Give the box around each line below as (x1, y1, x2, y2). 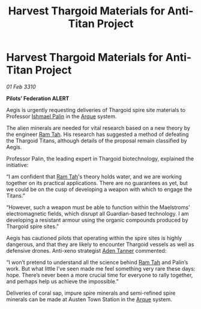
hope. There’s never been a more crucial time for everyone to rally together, (6, 271, 193, 278)
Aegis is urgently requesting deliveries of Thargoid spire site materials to (6, 106, 186, 113)
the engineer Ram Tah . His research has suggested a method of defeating (6, 131, 189, 138)
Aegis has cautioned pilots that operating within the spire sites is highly (6, 234, 182, 241)
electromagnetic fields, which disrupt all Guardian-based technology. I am (6, 210, 189, 217)
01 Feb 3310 (6, 83, 36, 90)
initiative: (6, 161, 29, 168)
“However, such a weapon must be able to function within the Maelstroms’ (6, 204, 190, 211)
